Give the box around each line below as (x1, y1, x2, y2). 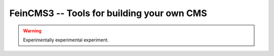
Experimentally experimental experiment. (23, 37, 109, 43)
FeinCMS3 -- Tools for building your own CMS (9, 8, 208, 19)
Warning (23, 28, 42, 34)
